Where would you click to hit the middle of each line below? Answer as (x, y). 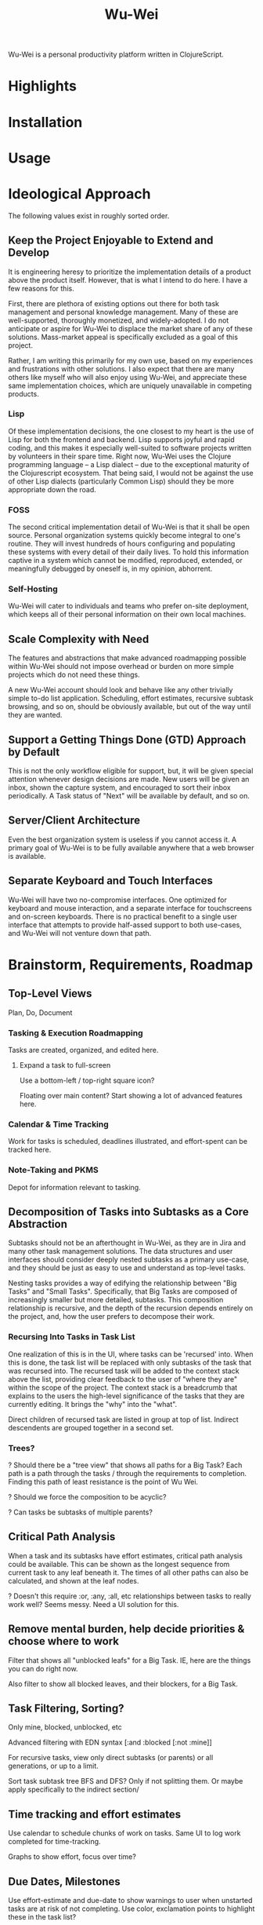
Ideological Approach (79, 194)
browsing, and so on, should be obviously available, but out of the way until (130, 707)
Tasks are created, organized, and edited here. (83, 1050)
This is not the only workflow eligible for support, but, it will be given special (131, 771)
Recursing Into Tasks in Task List (72, 1337)
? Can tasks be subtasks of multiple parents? (80, 1512)
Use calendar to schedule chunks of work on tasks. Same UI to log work (124, 1833)
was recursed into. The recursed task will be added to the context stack (124, 1371)
